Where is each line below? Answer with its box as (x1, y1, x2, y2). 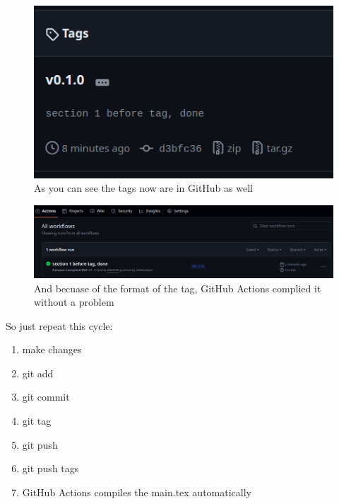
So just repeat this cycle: (6, 318, 113, 333)
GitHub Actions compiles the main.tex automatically (22, 484, 251, 499)
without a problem (34, 294, 114, 309)
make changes (22, 342, 82, 357)
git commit (22, 389, 70, 404)
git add (22, 365, 54, 380)
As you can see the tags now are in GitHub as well (34, 181, 253, 195)
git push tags (22, 461, 79, 476)
